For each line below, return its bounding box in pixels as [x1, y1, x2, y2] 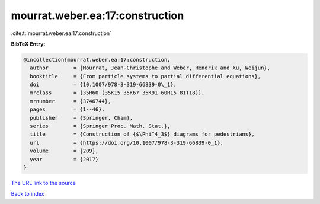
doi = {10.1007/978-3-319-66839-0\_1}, [30, 81, 177, 88]
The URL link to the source [11, 179, 76, 186]
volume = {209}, [30, 148, 99, 154]
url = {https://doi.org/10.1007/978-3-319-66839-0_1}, [30, 139, 224, 146]
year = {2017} [30, 156, 99, 162]
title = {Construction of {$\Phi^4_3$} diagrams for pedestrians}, [30, 131, 255, 138]
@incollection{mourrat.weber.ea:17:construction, [23, 56, 171, 63]
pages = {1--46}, [30, 106, 105, 113]
